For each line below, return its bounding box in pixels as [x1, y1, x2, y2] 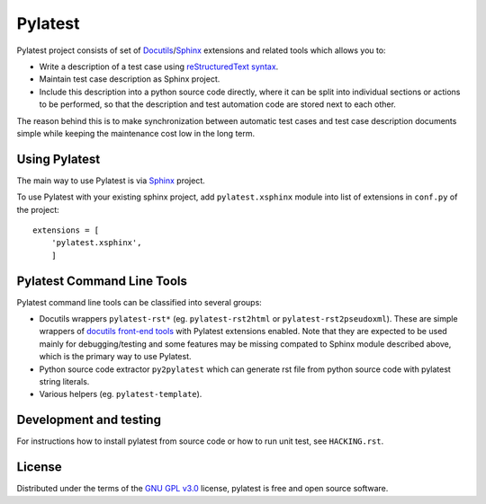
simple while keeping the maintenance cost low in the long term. [16, 128, 256, 138]
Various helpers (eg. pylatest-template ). [39, 389, 202, 400]
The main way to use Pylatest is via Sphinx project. [16, 175, 206, 186]
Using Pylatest [16, 151, 101, 166]
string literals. [39, 376, 90, 386]
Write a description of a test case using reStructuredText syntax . [39, 61, 279, 72]
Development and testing [16, 412, 162, 428]
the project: [16, 204, 60, 215]
